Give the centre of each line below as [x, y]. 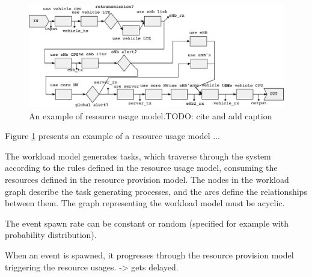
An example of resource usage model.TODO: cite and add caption [151, 115]
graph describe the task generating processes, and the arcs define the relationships [156, 191]
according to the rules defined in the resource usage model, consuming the [141, 168]
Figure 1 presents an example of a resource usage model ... [113, 136]
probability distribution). [51, 235]
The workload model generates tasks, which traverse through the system [138, 156]
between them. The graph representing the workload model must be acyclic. [145, 203]
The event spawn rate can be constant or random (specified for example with [147, 223]
